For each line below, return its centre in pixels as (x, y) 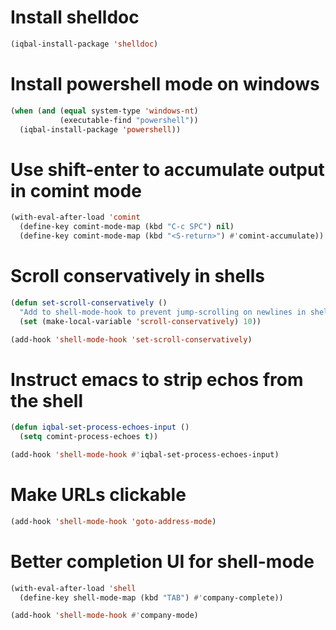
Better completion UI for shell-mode (162, 561)
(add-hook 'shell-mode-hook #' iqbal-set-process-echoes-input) (145, 455)
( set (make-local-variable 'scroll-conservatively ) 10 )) (140, 321)
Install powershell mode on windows (165, 84)
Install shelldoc (75, 17)
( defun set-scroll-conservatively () (89, 302)
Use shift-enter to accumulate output (167, 169)
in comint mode (76, 190)
